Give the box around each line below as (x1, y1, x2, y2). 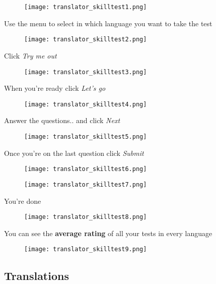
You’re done (4, 195, 41, 206)
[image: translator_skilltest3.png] (24, 68, 147, 76)
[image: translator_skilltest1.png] (24, 4, 147, 11)
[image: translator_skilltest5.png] (24, 133, 147, 140)
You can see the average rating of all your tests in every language (4, 228, 212, 238)
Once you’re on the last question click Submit (4, 147, 144, 158)
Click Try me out (4, 50, 57, 61)
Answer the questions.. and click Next (4, 115, 120, 126)
